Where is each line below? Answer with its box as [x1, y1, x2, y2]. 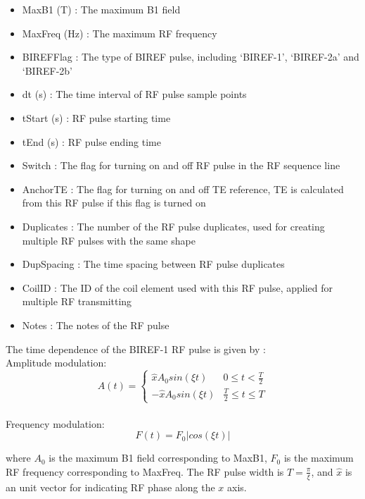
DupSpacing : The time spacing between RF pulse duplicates [22, 257, 285, 271]
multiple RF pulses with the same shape [22, 233, 196, 247]
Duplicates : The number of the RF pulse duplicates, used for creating [22, 218, 325, 233]
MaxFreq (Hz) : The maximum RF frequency [22, 25, 217, 40]
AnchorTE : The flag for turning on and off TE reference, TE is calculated [22, 181, 344, 196]
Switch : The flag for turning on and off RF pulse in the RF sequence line [22, 158, 340, 173]
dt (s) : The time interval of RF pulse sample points [22, 87, 247, 101]
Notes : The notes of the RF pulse [22, 317, 169, 332]
